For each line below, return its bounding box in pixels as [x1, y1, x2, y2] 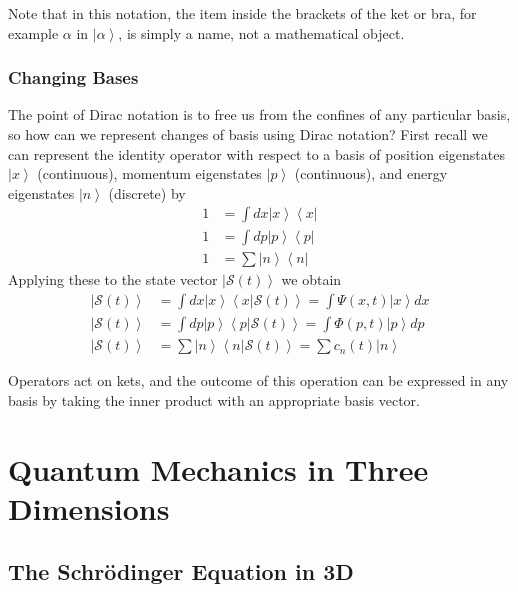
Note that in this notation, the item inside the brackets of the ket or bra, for [8, 3, 477, 23]
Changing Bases [8, 65, 139, 90]
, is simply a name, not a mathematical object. [118, 22, 405, 43]
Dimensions [8, 487, 170, 528]
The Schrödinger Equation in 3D [8, 556, 354, 587]
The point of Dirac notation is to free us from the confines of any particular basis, [8, 104, 511, 125]
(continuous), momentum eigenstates [37, 163, 262, 184]
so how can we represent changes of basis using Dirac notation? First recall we [8, 124, 488, 144]
